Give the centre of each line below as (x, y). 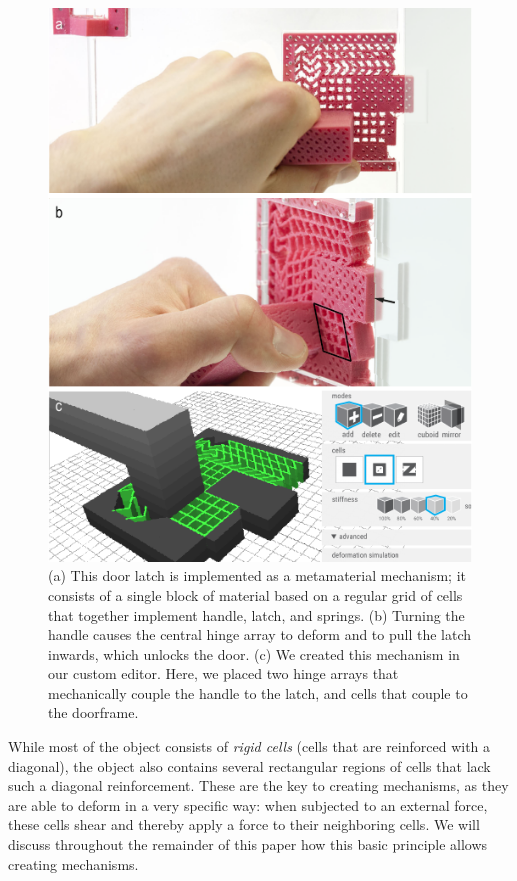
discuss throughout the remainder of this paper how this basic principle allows (248, 844)
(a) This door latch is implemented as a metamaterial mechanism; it (257, 575)
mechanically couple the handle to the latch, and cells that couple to (258, 692)
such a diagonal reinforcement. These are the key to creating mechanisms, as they (258, 785)
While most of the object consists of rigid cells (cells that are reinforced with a (249, 746)
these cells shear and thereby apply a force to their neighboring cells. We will (244, 824)
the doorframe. (93, 712)
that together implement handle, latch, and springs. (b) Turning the (256, 614)
